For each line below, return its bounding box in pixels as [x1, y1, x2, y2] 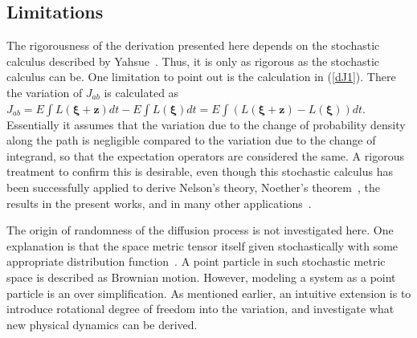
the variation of [6, 83, 83, 100]
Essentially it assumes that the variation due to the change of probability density [6, 116, 406, 132]
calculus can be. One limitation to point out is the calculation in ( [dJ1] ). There [6, 68, 396, 85]
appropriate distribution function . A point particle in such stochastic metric [6, 253, 386, 270]
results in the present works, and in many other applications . [6, 194, 312, 211]
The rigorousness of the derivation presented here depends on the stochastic [6, 37, 380, 54]
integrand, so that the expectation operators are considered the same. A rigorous [6, 147, 404, 164]
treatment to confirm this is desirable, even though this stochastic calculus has [6, 163, 393, 180]
